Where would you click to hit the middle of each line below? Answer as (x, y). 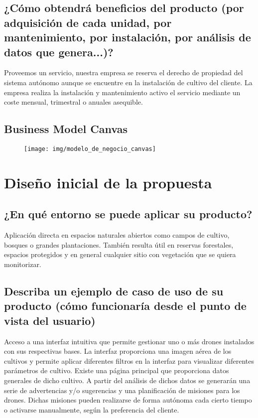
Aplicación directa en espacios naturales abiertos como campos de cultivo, (117, 235)
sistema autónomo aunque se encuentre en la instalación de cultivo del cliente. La (128, 82)
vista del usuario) (50, 320)
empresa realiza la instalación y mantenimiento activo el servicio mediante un (122, 92)
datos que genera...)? (59, 52)
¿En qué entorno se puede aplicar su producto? (128, 214)
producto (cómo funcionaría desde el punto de (125, 306)
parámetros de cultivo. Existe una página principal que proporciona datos (117, 370)
